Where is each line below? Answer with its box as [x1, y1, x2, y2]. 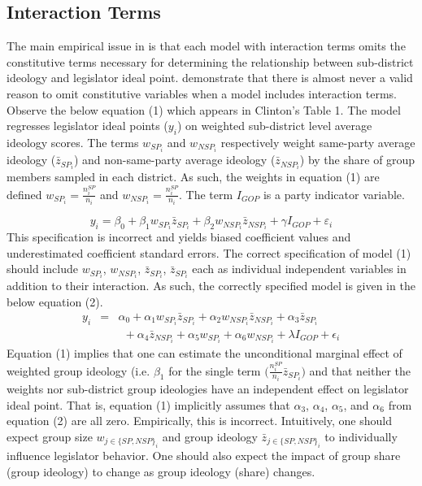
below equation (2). [7, 293, 103, 310]
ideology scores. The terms [7, 133, 139, 150]
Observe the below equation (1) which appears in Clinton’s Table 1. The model [7, 101, 401, 118]
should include [7, 260, 78, 277]
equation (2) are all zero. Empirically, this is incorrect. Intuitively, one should [7, 412, 392, 429]
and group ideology [162, 427, 258, 445]
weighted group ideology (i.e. [7, 362, 150, 379]
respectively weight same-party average [220, 133, 415, 150]
